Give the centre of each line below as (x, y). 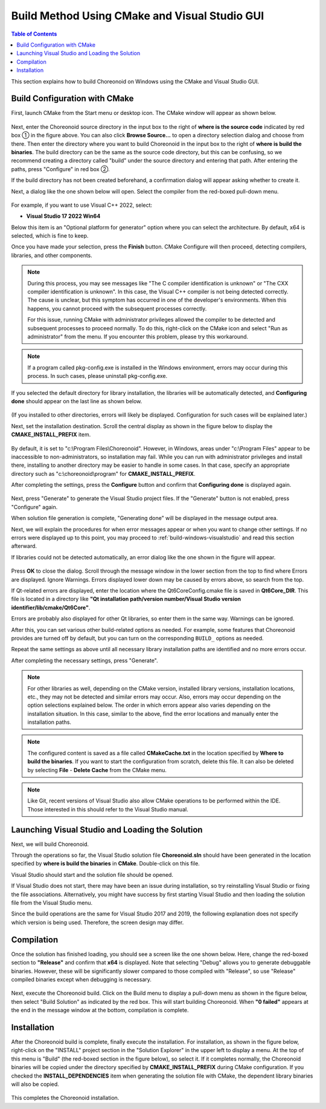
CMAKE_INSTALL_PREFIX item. (51, 435)
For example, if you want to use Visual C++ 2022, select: (82, 205)
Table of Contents (34, 34)
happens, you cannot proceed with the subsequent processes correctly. (117, 308)
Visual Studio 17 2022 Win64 (63, 216)
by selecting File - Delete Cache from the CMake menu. (97, 770)
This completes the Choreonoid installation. (65, 1098)
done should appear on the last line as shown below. (77, 401)
